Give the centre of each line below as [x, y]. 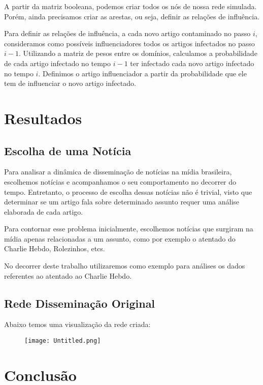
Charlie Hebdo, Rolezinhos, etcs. [55, 248]
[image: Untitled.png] [63, 341]
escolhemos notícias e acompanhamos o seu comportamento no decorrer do [120, 181]
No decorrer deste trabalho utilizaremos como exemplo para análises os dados [125, 266]
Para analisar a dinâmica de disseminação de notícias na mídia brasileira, [118, 172]
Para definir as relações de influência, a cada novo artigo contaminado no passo [127, 33]
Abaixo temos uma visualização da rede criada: [77, 324]
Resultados [43, 118]
